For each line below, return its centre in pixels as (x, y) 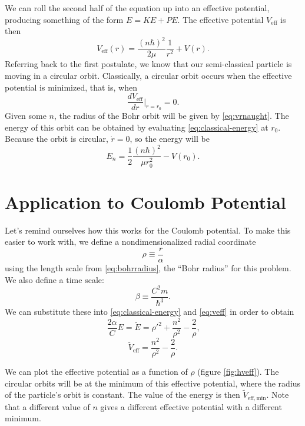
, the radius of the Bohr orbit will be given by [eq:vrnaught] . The (172, 116)
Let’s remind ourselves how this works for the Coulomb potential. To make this (148, 230)
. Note (278, 395)
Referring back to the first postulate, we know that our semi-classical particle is (148, 64)
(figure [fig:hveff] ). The (238, 371)
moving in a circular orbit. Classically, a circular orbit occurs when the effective (148, 75)
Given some (26, 116)
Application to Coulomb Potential (145, 202)
